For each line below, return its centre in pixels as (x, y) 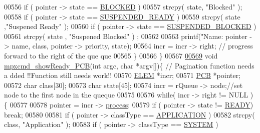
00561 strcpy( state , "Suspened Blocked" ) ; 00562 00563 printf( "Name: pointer (126, 36)
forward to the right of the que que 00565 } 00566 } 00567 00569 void (111, 55)
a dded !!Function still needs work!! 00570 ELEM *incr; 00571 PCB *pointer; (122, 75)
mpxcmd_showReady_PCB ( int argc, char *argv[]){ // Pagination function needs (129, 65)
